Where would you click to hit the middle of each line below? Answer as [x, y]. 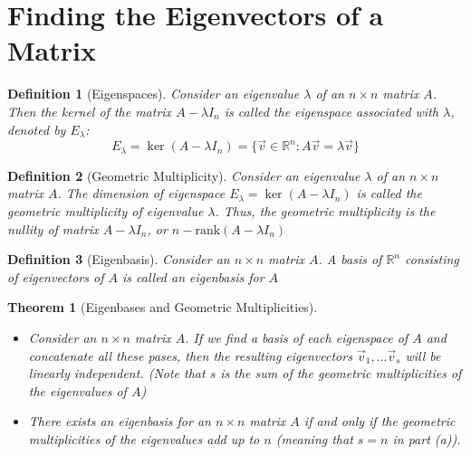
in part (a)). [427, 438]
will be [423, 355]
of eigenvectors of [56, 276]
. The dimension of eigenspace [141, 193]
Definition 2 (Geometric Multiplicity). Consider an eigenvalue [184, 175]
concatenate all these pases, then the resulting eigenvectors [190, 355]
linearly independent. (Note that [117, 373]
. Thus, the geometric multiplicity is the [325, 210]
